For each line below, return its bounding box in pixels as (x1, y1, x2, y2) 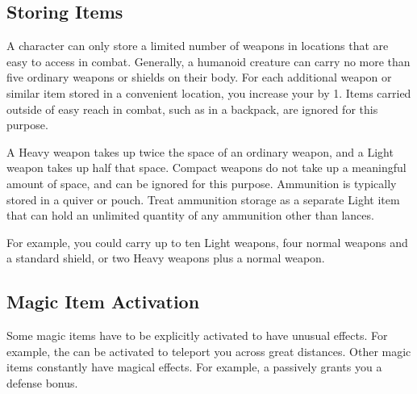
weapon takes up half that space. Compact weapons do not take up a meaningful (6, 159, 407, 176)
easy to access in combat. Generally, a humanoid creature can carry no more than (6, 52, 411, 69)
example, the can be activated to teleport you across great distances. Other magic (6, 342, 411, 359)
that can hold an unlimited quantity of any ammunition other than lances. (6, 207, 374, 224)
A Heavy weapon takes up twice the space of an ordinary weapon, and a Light (6, 143, 394, 160)
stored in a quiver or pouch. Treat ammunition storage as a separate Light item (6, 191, 400, 207)
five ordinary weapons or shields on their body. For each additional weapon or (6, 69, 392, 86)
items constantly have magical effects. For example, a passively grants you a (6, 358, 382, 375)
